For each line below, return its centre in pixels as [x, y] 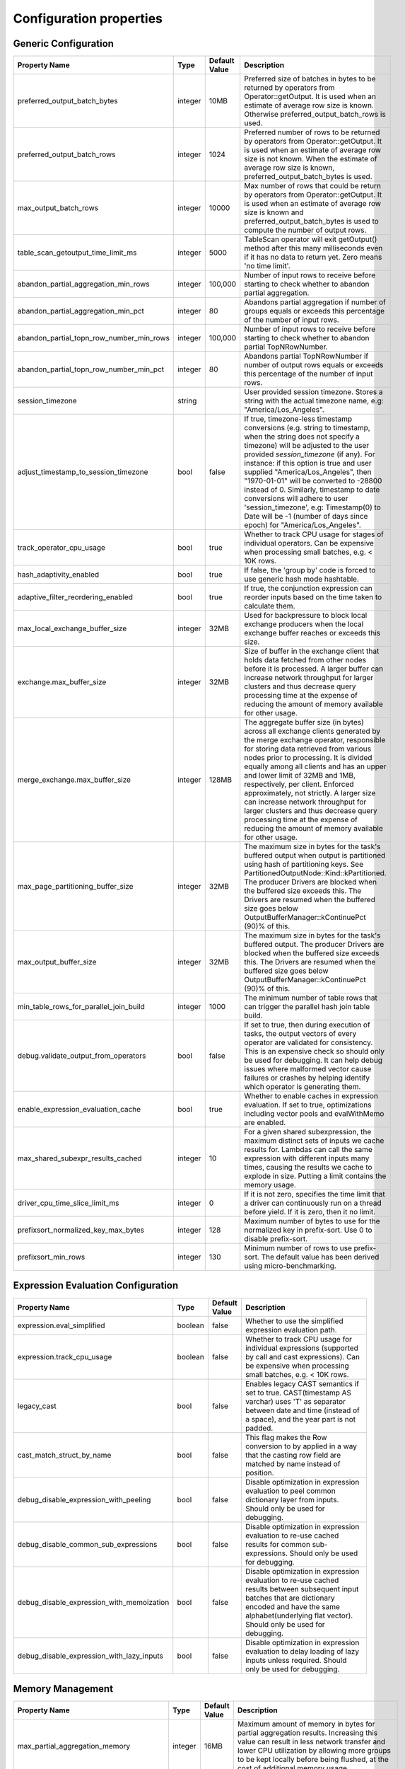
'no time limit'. [268, 266]
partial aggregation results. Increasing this [307, 1733]
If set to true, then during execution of [307, 1025]
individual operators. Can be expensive [309, 543]
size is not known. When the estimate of [311, 159]
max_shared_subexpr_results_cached [80, 1158]
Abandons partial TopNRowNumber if [306, 356]
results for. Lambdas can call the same [308, 1150]
